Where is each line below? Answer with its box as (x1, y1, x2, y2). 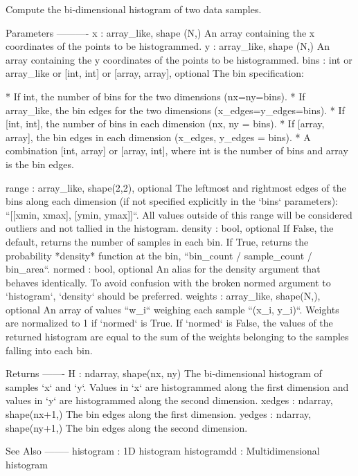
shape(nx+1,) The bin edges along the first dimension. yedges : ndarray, (6, 407, 312, 421)
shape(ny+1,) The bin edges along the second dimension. (6, 420, 248, 434)
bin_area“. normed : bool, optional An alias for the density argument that (6, 262, 321, 276)
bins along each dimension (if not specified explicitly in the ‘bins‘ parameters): (6, 194, 338, 208)
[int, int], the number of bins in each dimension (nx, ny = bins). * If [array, (6, 116, 325, 131)
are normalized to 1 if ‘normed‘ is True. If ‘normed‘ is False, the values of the (6, 315, 333, 330)
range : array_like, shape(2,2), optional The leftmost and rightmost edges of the (6, 180, 346, 194)
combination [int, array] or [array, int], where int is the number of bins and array (6, 143, 348, 158)
